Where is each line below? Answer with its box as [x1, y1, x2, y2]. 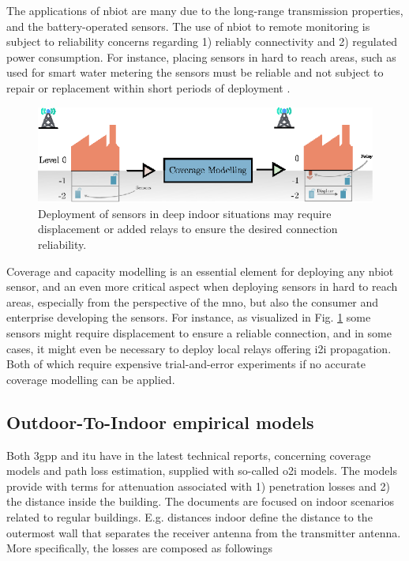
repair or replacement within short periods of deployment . [6, 79, 291, 96]
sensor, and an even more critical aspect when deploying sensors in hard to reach [6, 278, 398, 295]
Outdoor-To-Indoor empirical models [6, 409, 314, 434]
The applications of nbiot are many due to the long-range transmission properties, [6, 2, 403, 18]
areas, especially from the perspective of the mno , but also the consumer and [6, 293, 379, 310]
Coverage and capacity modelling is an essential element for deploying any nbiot [6, 262, 394, 279]
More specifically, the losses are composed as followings [6, 540, 272, 556]
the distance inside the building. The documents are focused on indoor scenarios [6, 493, 394, 510]
